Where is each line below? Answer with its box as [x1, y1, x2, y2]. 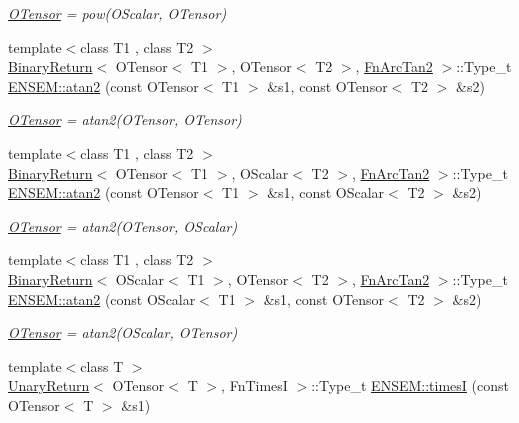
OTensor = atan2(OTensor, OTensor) [8, 109, 242, 130]
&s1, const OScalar [267, 182, 385, 203]
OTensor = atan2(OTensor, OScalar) [8, 215, 238, 236]
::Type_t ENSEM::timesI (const [311, 375, 509, 396]
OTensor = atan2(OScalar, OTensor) [8, 322, 238, 343]
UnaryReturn [8, 375, 90, 396]
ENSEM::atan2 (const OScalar [8, 288, 196, 309]
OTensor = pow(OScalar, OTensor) [8, 3, 227, 23]
